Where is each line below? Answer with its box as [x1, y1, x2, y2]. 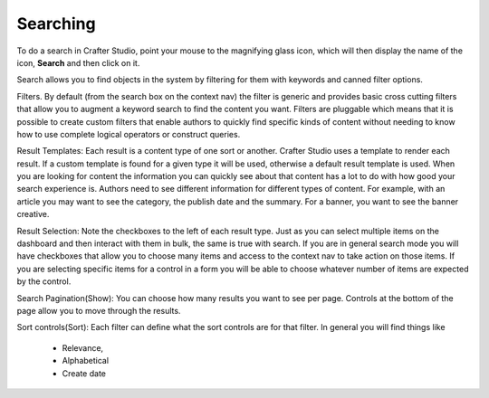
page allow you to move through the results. [16, 305, 181, 316]
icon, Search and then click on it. [16, 57, 140, 68]
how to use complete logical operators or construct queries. [16, 128, 241, 139]
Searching [16, 14, 96, 33]
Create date [62, 367, 107, 379]
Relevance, [62, 342, 104, 353]
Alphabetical [62, 355, 109, 366]
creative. [16, 209, 50, 220]
